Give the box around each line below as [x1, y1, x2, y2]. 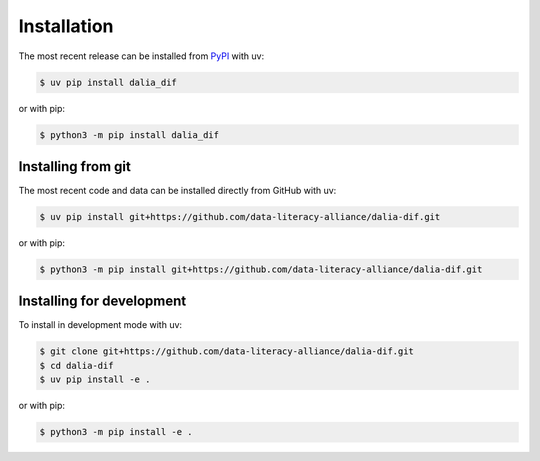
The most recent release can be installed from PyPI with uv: [18, 50, 265, 62]
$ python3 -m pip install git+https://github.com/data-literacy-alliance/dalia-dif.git [39, 263, 483, 275]
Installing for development [18, 293, 187, 310]
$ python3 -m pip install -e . [39, 426, 194, 438]
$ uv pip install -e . [39, 374, 151, 385]
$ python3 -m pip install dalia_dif [39, 129, 220, 140]
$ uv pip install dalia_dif [39, 76, 177, 88]
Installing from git [18, 158, 132, 175]
